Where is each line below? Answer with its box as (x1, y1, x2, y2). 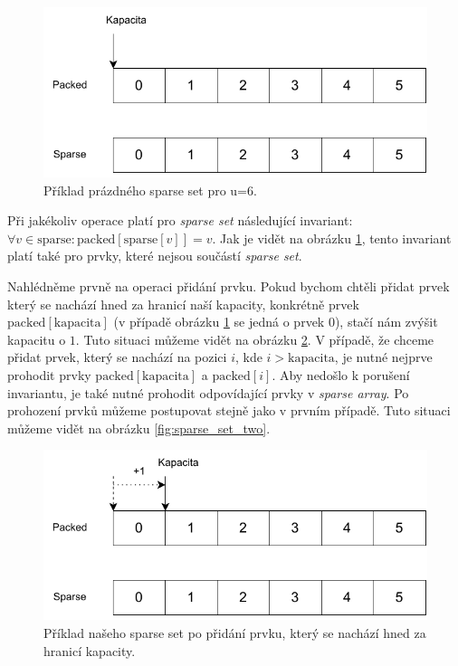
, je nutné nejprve (334, 347, 433, 366)
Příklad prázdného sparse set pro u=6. (43, 180, 257, 199)
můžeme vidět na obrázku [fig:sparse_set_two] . (7, 418, 271, 437)
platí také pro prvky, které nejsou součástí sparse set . (7, 246, 302, 265)
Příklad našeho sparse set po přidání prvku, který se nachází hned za (43, 623, 426, 642)
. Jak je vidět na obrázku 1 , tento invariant (212, 228, 452, 247)
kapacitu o (7, 329, 66, 348)
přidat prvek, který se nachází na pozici (7, 347, 227, 366)
